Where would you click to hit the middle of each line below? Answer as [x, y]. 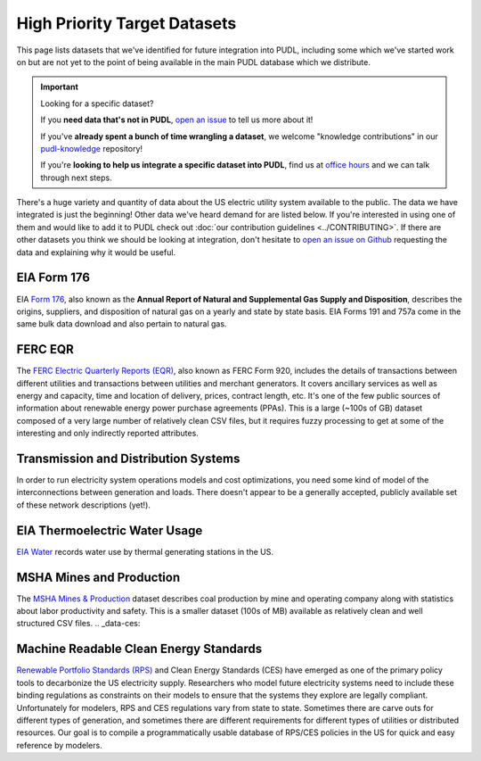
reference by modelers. [59, 745]
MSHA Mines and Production [98, 577]
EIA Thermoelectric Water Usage [110, 530]
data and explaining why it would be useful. [96, 252]
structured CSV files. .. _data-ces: [78, 624]
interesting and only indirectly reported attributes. [108, 434]
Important [60, 87]
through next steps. [76, 178]
